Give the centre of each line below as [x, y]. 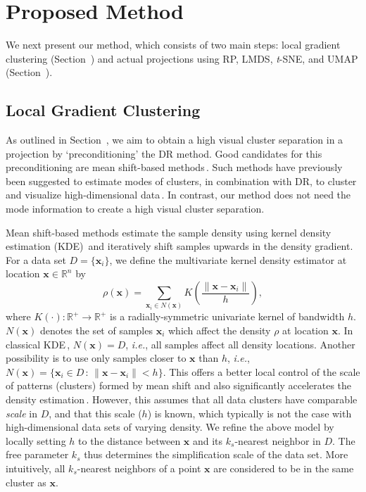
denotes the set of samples [96, 330]
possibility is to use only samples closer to [96, 358]
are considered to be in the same [284, 468]
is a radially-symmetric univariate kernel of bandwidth [227, 316]
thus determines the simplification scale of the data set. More [216, 454]
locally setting [36, 440]
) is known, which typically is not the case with [250, 413]
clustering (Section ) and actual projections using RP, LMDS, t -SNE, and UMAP [182, 58]
